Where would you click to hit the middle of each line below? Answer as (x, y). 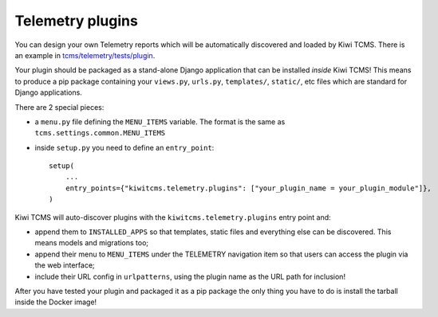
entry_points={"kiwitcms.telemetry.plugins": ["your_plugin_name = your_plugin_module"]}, (249, 188)
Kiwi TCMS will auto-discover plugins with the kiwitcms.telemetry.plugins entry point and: (173, 217)
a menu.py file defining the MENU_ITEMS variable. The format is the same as (160, 121)
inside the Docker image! (56, 302)
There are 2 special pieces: (59, 107)
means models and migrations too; (92, 243)
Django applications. (49, 92)
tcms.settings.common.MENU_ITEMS (100, 133)
